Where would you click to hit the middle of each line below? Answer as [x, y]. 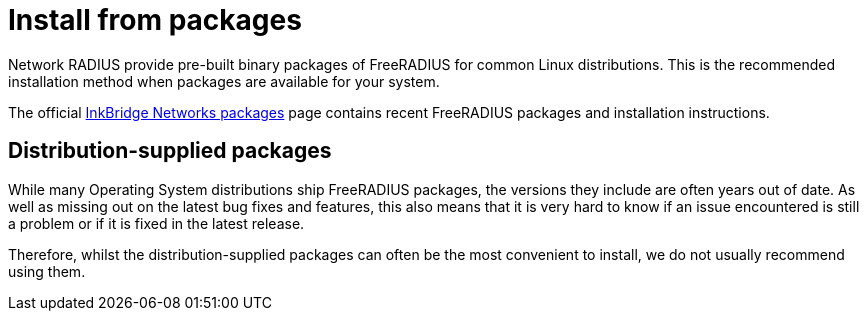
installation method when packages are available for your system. [224, 81]
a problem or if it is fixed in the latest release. [156, 223]
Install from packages [155, 20]
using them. [47, 271]
